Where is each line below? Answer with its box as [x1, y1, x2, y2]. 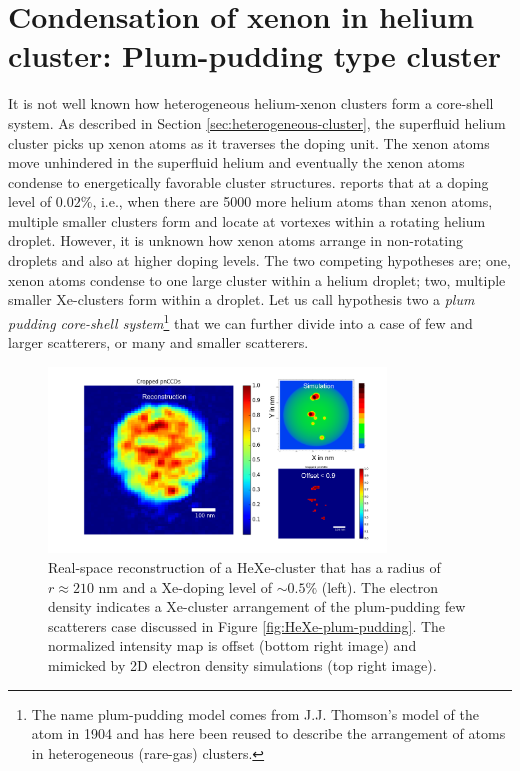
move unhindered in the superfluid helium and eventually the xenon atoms [8, 152, 465, 173]
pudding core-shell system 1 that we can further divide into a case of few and [8, 309, 473, 333]
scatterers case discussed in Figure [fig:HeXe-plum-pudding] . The [48, 615, 446, 636]
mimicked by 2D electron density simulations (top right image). [48, 654, 437, 675]
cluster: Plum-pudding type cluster [8, 35, 501, 76]
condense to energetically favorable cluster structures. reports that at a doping [8, 171, 489, 192]
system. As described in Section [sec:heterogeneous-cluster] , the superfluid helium [8, 112, 506, 133]
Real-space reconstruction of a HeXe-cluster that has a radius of [48, 556, 441, 577]
